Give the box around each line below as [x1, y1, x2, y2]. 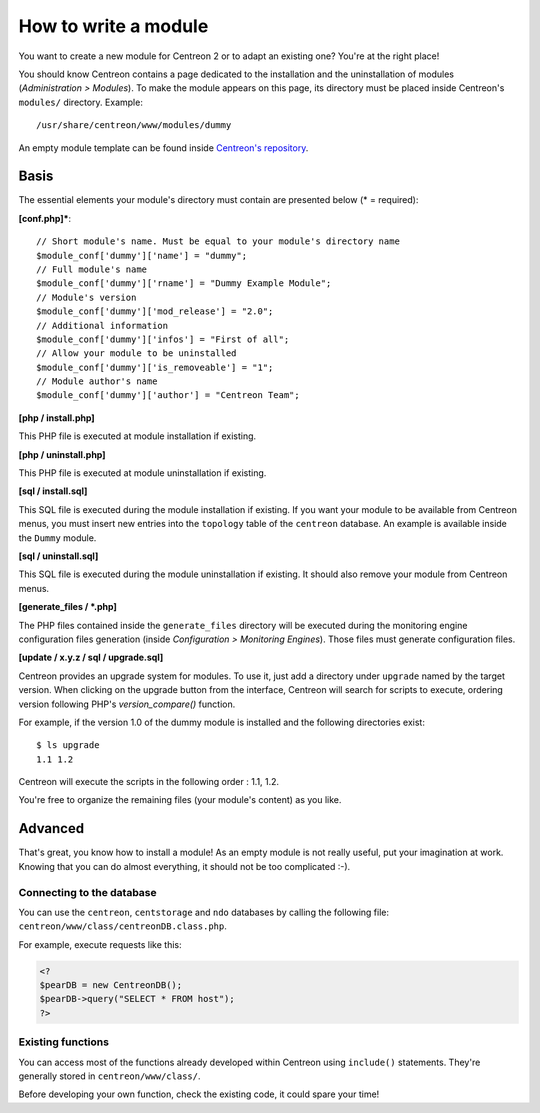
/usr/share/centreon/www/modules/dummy [36, 120, 232, 131]
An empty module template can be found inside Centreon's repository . [18, 141, 309, 154]
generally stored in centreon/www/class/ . [18, 1070, 201, 1082]
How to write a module [18, 15, 209, 37]
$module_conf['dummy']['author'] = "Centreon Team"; [36, 390, 300, 401]
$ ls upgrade [36, 740, 100, 751]
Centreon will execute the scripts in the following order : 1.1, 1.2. [18, 776, 280, 788]
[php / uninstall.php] [18, 448, 106, 460]
